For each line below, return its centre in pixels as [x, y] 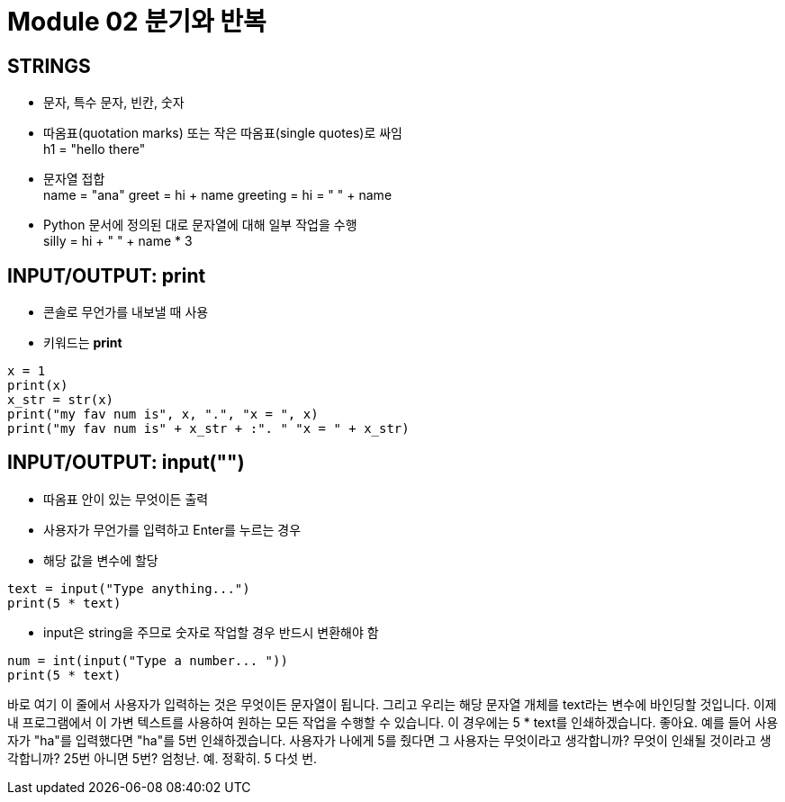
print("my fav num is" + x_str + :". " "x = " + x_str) [208, 429]
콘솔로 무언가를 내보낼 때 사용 [126, 312]
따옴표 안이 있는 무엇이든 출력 [126, 499]
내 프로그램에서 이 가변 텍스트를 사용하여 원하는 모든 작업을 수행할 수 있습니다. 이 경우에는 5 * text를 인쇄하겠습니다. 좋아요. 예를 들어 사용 [393, 722]
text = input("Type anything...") [129, 588]
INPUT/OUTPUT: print [107, 275]
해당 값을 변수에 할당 [101, 560]
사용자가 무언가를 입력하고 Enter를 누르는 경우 [172, 529]
